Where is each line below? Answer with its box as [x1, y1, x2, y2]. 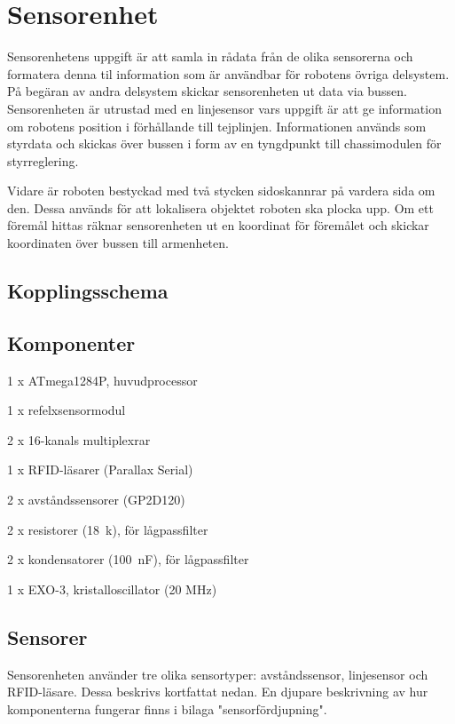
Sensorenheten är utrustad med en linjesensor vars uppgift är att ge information [7, 99, 442, 117]
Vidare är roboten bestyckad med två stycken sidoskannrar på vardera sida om [7, 181, 435, 200]
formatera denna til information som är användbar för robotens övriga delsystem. [7, 64, 450, 83]
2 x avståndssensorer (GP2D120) [7, 490, 185, 509]
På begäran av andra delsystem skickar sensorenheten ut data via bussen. [7, 82, 407, 100]
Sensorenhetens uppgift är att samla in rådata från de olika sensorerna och [7, 47, 413, 66]
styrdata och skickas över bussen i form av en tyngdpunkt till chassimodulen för [7, 134, 442, 153]
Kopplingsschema [7, 277, 169, 305]
